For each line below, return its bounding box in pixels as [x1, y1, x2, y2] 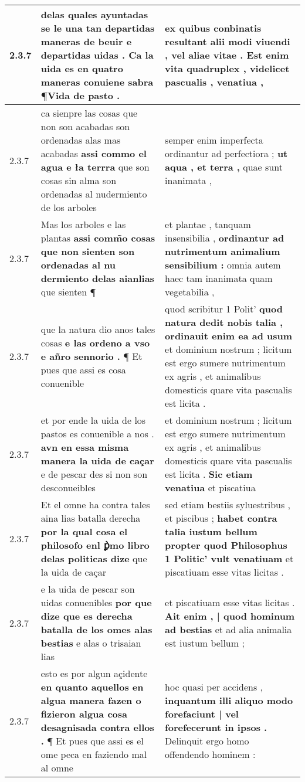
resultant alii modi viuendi [165, 35, 290, 48]
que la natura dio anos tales [40, 322, 155, 336]
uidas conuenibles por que [40, 596, 152, 609]
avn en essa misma [40, 440, 129, 454]
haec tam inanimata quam [165, 271, 273, 285]
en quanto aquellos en [40, 680, 144, 693]
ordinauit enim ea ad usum [165, 329, 293, 342]
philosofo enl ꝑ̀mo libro [40, 538, 150, 552]
